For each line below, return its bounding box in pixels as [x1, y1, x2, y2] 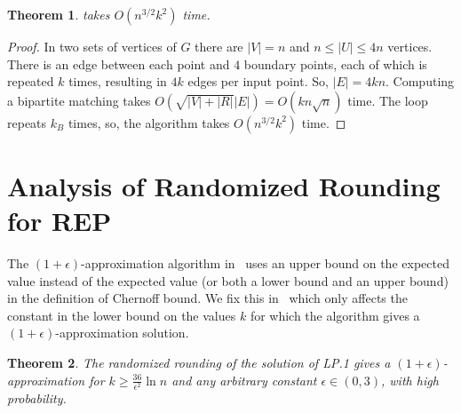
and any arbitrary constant [171, 370, 317, 389]
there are [195, 37, 243, 55]
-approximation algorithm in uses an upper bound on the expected [81, 254, 449, 273]
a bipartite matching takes [7, 91, 151, 109]
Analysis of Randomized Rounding [7, 167, 441, 203]
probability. [7, 388, 67, 407]
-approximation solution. [55, 323, 189, 342]
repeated [7, 72, 54, 91]
